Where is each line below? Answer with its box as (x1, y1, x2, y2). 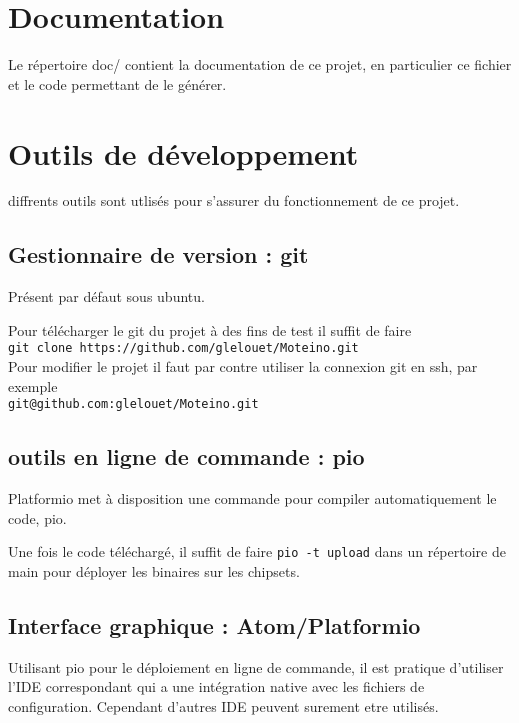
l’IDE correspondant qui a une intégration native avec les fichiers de (8, 676, 425, 697)
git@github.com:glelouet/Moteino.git (8, 397, 259, 412)
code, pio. (8, 507, 67, 528)
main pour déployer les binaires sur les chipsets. (8, 560, 300, 581)
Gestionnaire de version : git (8, 239, 309, 270)
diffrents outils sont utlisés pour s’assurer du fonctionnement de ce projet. (8, 190, 460, 211)
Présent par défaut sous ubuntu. (8, 286, 205, 307)
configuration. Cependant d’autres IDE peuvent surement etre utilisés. (8, 695, 439, 716)
